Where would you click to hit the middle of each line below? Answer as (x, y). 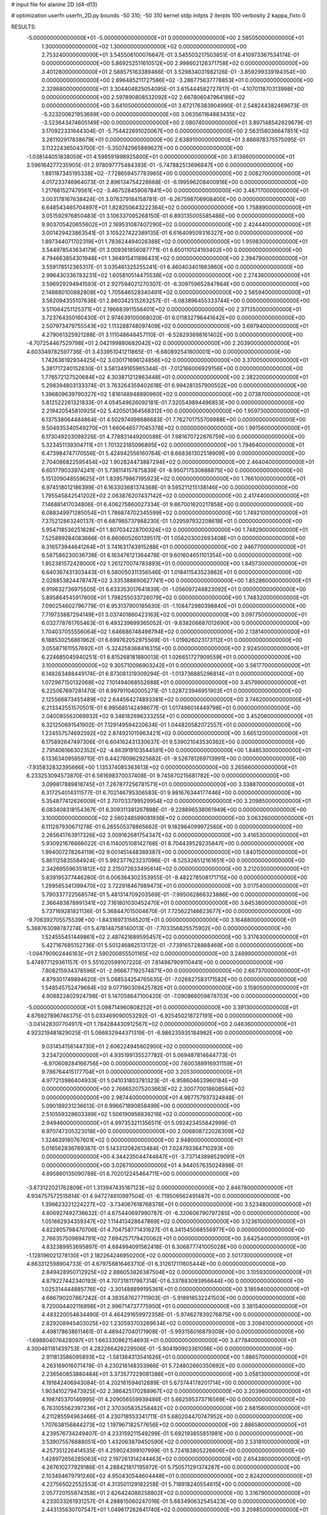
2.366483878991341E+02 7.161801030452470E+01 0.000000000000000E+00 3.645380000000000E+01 (174, 903)
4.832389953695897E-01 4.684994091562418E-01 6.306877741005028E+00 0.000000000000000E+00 (174, 1247)
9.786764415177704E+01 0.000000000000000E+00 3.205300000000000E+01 (142, 1072)
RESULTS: (24, 27)
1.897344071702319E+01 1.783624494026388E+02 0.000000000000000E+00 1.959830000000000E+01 (175, 241)
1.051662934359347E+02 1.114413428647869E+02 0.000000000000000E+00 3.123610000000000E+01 (173, 1222)
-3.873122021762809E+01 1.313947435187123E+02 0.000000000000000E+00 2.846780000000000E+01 (160, 1187)
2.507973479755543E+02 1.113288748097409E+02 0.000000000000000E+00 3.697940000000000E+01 (175, 326)
